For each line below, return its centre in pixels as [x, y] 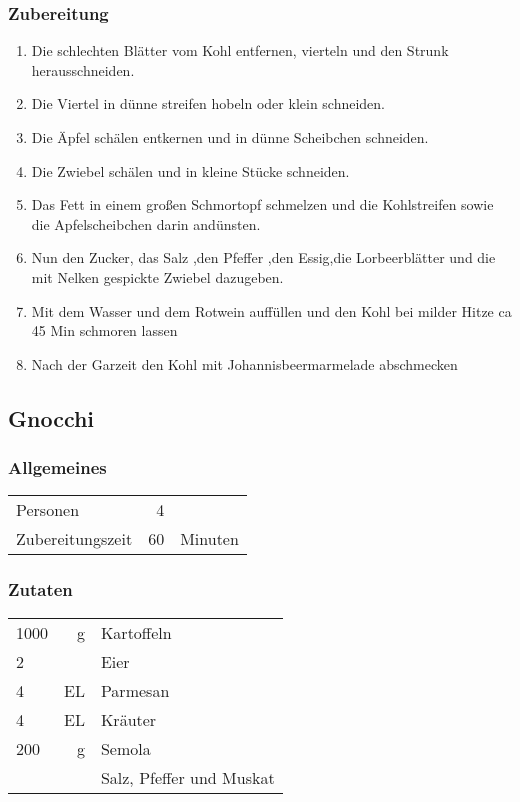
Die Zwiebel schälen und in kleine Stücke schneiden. [190, 170]
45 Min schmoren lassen [104, 330]
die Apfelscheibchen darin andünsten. [146, 223]
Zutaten [40, 589]
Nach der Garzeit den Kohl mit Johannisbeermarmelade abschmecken [244, 363]
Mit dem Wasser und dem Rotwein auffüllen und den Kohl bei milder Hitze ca [271, 310]
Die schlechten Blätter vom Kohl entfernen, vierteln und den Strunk [240, 50]
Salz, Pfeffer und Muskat [187, 777]
